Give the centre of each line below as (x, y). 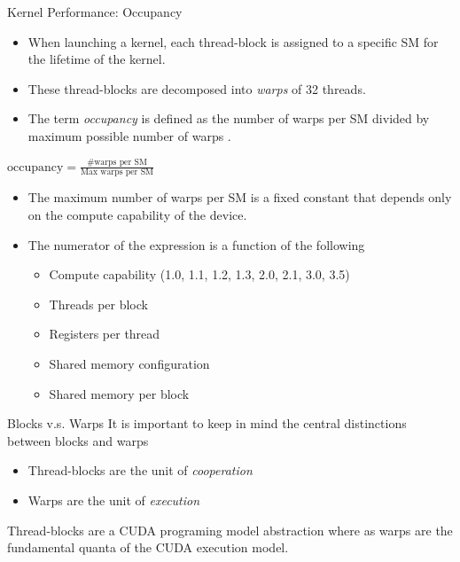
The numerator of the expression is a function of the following (196, 244)
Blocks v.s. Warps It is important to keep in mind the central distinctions (207, 423)
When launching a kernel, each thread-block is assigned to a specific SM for (233, 41)
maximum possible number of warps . (129, 135)
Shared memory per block (119, 393)
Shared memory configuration (129, 363)
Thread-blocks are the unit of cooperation (140, 470)
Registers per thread (105, 334)
